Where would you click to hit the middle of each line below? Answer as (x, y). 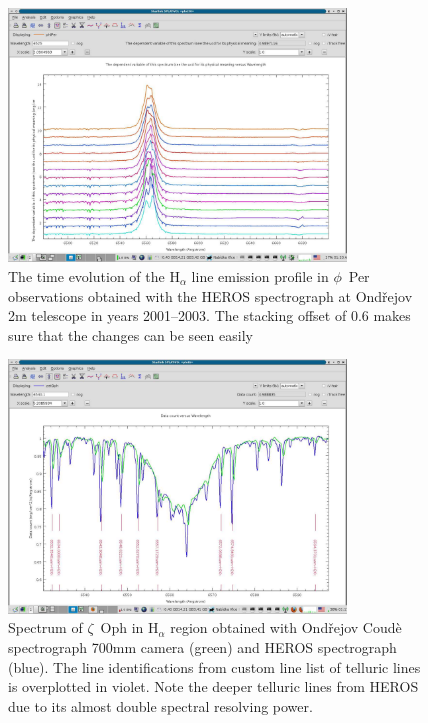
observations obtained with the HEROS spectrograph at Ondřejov (210, 295)
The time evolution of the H (94, 275)
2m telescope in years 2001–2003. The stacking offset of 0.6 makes (209, 315)
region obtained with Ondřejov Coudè (286, 627)
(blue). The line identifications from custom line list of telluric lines (214, 666)
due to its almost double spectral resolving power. (160, 705)
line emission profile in (260, 275)
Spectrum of (45, 627)
